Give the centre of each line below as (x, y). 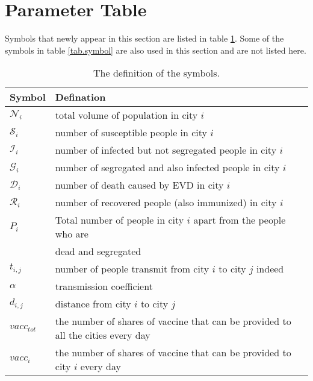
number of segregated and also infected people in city (167, 168)
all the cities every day (103, 335)
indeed (270, 269)
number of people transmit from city (132, 269)
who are (72, 234)
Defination (80, 97)
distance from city (93, 304)
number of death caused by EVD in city (139, 185)
